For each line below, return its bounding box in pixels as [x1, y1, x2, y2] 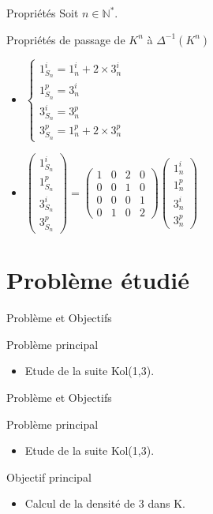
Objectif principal [6, 468, 92, 485]
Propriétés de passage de [6, 31, 125, 47]
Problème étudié [6, 264, 190, 296]
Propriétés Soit [6, 5, 79, 21]
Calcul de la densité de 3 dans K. [24, 495, 185, 512]
